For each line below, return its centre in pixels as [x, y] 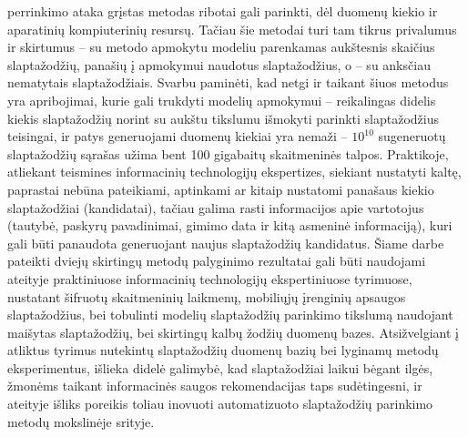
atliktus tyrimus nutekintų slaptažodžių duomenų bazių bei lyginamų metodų [223, 350]
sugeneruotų [412, 136]
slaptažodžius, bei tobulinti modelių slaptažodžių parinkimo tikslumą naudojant [230, 315]
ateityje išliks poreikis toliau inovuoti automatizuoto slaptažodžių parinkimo [220, 404]
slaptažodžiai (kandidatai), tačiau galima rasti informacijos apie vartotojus [216, 207]
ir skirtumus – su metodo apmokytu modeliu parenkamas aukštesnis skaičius [221, 47]
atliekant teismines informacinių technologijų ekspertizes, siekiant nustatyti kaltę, [234, 172]
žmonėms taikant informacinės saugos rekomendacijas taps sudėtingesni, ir [215, 386]
